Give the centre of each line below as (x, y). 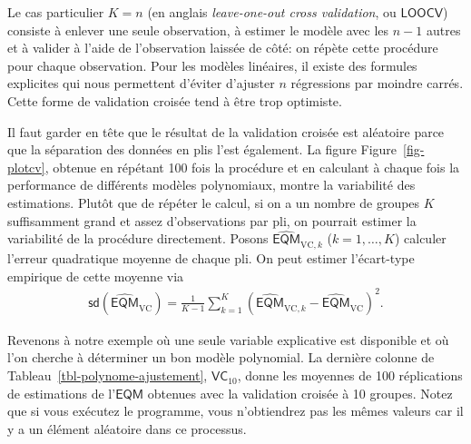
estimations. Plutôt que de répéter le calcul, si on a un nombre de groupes (214, 202)
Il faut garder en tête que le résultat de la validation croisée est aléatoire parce (226, 131)
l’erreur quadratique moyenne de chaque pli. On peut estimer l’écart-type (211, 258)
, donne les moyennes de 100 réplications (350, 375)
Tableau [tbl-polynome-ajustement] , (108, 375)
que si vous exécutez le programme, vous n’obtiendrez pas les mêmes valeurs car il (235, 411)
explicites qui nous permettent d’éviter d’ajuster (141, 83)
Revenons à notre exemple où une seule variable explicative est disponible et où (228, 339)
